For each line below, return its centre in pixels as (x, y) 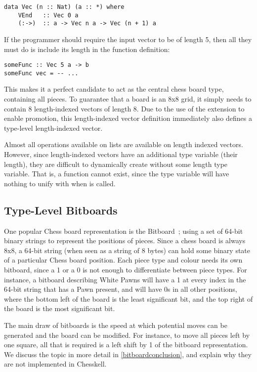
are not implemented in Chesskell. (55, 364)
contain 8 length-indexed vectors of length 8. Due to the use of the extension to (124, 108)
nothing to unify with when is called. (60, 183)
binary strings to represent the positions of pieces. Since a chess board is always (125, 240)
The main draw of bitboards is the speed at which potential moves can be (116, 325)
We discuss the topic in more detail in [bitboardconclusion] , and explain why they (128, 354)
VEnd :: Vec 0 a (48, 15)
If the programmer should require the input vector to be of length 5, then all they (128, 39)
